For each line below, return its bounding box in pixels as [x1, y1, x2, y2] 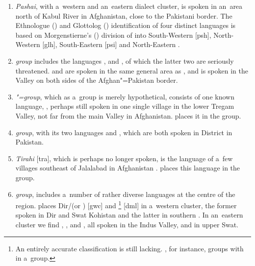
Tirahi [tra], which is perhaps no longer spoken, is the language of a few [15, 153, 233, 163]
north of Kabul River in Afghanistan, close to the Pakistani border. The [15, 10, 232, 21]
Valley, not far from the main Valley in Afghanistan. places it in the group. [15, 110, 241, 121]
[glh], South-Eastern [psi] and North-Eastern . [42, 39, 180, 49]
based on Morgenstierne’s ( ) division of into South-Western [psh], [15, 29, 211, 40]
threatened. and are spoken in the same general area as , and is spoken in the [15, 65, 248, 75]
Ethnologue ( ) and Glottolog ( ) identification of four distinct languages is [15, 20, 236, 30]
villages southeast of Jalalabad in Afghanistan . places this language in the [15, 163, 240, 173]
